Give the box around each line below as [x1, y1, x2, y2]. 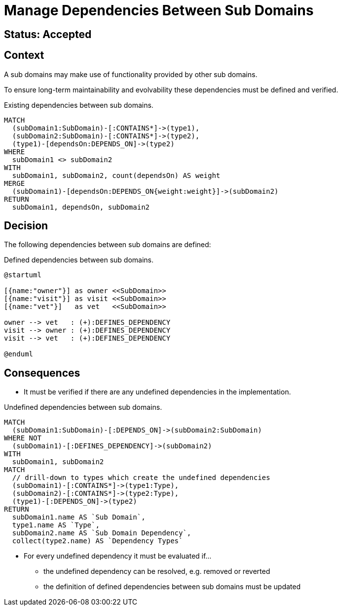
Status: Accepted [4, 28, 92, 41]
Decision [4, 219, 48, 232]
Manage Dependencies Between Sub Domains [4, 2, 314, 19]
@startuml [4, 271, 41, 279]
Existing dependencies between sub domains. [4, 100, 153, 109]
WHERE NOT [4, 434, 41, 442]
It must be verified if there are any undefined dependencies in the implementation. [24, 388, 291, 396]
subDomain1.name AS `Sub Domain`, [12, 513, 146, 522]
